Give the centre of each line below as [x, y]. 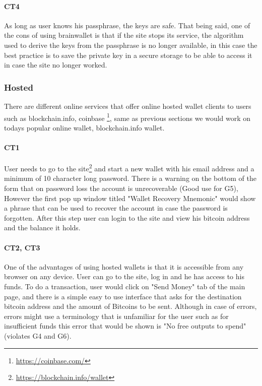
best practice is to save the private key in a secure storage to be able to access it [128, 55]
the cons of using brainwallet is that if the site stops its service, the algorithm [124, 35]
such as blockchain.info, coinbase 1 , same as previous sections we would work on [127, 117]
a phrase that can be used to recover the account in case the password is [116, 208]
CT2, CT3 [22, 247]
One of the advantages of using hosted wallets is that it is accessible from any [124, 266]
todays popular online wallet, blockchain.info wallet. [84, 127]
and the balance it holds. [42, 228]
